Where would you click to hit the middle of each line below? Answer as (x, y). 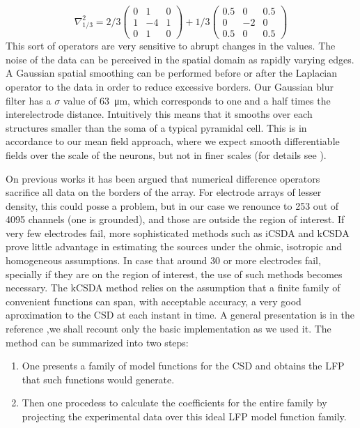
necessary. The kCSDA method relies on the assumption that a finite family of (173, 288)
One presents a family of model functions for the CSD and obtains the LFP (183, 366)
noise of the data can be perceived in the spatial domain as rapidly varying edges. (180, 59)
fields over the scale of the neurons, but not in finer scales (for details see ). (166, 154)
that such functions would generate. (98, 379)
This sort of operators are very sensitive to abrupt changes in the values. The (171, 46)
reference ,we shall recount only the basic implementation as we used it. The (169, 329)
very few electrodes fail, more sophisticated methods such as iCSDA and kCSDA (178, 232)
